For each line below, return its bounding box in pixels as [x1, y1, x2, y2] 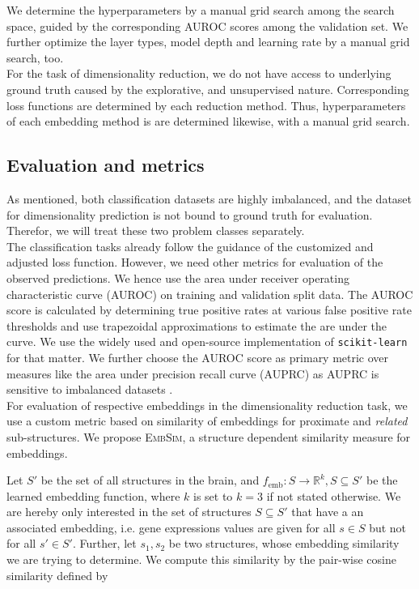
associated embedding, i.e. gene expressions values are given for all [6, 519, 336, 536]
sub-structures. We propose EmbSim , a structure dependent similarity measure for [6, 428, 411, 445]
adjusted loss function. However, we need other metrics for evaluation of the [6, 254, 383, 271]
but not [369, 519, 407, 536]
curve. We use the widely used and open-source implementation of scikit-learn [6, 333, 408, 350]
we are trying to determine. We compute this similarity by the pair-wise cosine [6, 551, 396, 568]
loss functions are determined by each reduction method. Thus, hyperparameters [6, 96, 406, 113]
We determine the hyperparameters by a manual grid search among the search [6, 2, 395, 18]
